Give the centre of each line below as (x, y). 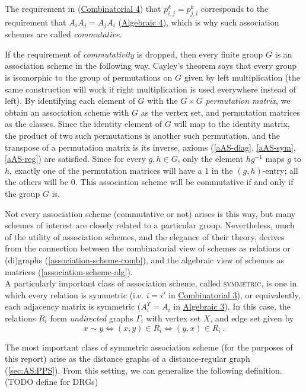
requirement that (36, 22)
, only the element (211, 159)
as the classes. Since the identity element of (84, 124)
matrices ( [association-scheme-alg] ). (69, 271)
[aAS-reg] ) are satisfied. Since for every (75, 159)
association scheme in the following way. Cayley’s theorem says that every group (151, 66)
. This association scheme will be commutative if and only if (184, 182)
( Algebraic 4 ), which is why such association (199, 22)
